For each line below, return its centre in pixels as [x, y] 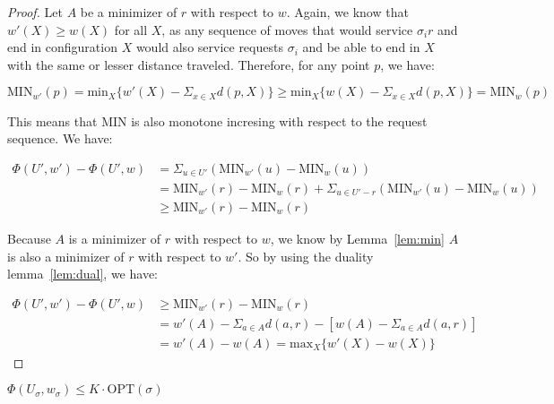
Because [29, 239]
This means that [52, 120]
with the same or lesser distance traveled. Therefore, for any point [189, 64]
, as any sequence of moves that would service [287, 29]
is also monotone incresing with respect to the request [279, 120]
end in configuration [62, 47]
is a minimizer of [115, 239]
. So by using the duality [306, 256]
